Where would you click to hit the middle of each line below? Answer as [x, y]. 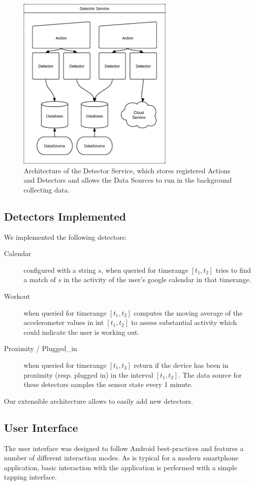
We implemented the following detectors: [65, 237]
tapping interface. [31, 477]
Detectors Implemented [65, 216]
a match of [40, 279]
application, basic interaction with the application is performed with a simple [121, 467]
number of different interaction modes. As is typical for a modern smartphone [121, 458]
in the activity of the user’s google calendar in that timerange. [158, 279]
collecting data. [47, 189]
